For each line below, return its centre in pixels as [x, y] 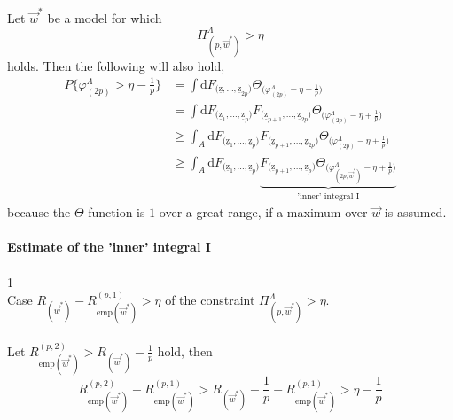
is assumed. [415, 212]
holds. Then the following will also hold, [116, 65]
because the [39, 212]
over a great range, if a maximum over [263, 212]
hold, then [185, 350]
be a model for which [105, 17]
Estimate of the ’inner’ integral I [109, 247]
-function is [114, 212]
